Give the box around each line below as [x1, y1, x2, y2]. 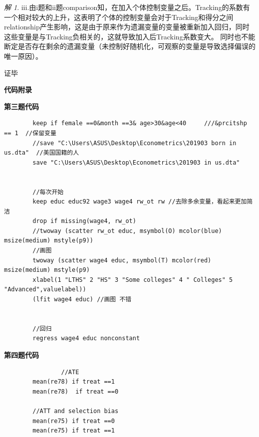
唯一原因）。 [4, 50, 42, 61]
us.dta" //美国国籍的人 [4, 149, 79, 157]
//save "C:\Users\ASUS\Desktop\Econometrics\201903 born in [32, 139, 237, 147]
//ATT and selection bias [32, 407, 119, 415]
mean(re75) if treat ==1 [32, 427, 115, 435]
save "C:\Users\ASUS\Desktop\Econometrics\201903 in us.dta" [32, 159, 240, 166]
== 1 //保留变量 [4, 129, 56, 137]
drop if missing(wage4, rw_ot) [32, 218, 136, 225]
